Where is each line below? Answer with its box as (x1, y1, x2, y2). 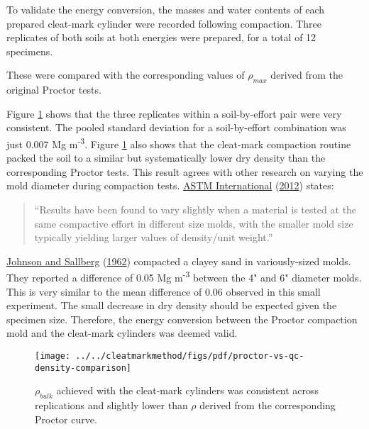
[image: (35, 350, 71, 361)
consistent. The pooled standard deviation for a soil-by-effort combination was (6, 120, 346, 135)
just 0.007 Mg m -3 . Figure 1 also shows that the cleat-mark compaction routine (6, 134, 351, 151)
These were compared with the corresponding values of (6, 67, 245, 82)
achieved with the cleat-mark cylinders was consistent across (56, 383, 319, 398)
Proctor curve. (35, 411, 97, 426)
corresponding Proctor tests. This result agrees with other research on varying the (6, 164, 363, 179)
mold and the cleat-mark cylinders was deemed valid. (6, 325, 238, 340)
